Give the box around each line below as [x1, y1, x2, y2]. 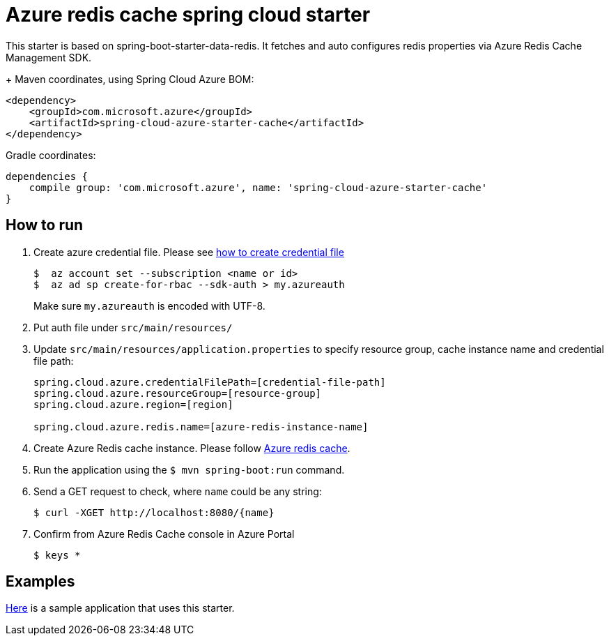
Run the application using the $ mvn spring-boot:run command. [33, 463, 345, 476]
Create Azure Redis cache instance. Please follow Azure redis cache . [33, 442, 350, 454]
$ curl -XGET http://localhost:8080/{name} [33, 506, 275, 518]
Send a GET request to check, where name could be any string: [33, 485, 322, 497]
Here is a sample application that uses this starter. [6, 602, 235, 614]
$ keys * [33, 549, 81, 561]
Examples [6, 573, 75, 591]
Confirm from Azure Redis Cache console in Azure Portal [33, 527, 295, 540]
